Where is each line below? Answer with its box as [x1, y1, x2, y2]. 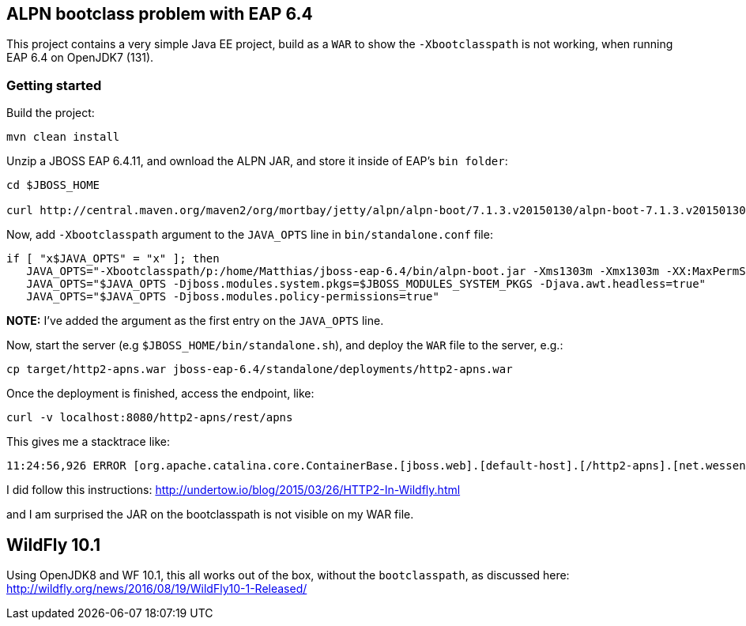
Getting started [6, 77, 102, 93]
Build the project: [6, 106, 95, 120]
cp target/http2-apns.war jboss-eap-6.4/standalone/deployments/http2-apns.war [6, 363, 513, 376]
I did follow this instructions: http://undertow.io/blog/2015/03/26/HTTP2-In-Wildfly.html [6, 483, 461, 497]
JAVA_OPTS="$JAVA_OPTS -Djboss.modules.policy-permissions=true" [26, 290, 439, 304]
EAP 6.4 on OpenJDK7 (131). [6, 51, 154, 65]
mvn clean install [6, 130, 120, 144]
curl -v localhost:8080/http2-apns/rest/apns [6, 411, 293, 424]
